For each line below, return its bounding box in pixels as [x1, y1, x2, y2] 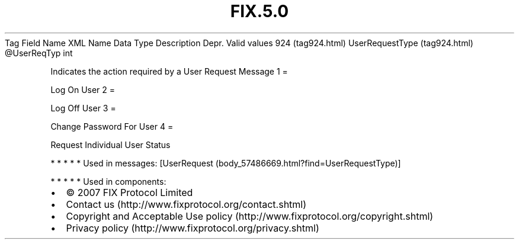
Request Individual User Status [50, 139, 171, 150]
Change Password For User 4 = [50, 121, 174, 131]
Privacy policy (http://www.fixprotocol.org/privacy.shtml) [66, 221, 319, 234]
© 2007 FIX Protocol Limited [66, 186, 193, 198]
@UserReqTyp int [5, 47, 73, 58]
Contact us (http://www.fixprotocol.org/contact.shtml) [66, 198, 307, 210]
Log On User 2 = [50, 84, 116, 95]
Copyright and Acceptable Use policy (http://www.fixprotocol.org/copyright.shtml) [66, 210, 434, 222]
